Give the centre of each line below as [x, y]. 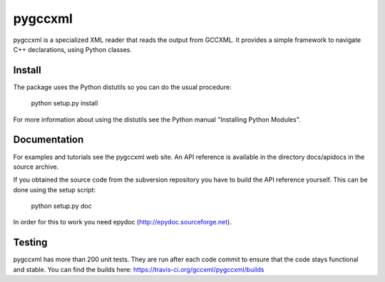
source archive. [36, 167]
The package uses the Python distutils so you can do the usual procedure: [122, 87]
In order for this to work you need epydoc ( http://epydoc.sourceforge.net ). [122, 222]
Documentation [48, 140]
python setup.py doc [61, 206]
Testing [30, 242]
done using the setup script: [55, 189]
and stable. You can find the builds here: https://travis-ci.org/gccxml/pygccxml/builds [139, 269]
